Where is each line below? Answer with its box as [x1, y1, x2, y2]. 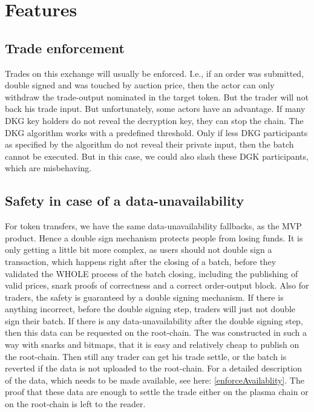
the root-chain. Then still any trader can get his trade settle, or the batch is [5, 350, 287, 362]
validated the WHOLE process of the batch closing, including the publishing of [5, 267, 298, 280]
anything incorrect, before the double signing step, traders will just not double [5, 302, 296, 315]
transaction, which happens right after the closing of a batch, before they [5, 255, 276, 267]
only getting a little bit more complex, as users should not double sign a [5, 243, 272, 256]
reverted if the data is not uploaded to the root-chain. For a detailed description [5, 362, 302, 374]
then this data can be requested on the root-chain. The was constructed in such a [5, 326, 307, 339]
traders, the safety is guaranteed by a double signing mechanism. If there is [5, 290, 284, 303]
